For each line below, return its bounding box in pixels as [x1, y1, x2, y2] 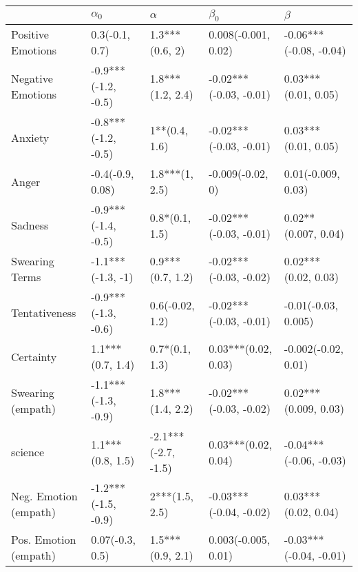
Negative [11, 70, 53, 86]
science [11, 444, 45, 460]
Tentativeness [11, 305, 76, 321]
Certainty [11, 348, 57, 365]
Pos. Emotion [11, 531, 76, 548]
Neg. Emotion [11, 487, 78, 504]
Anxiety [11, 130, 50, 146]
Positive [11, 26, 49, 43]
